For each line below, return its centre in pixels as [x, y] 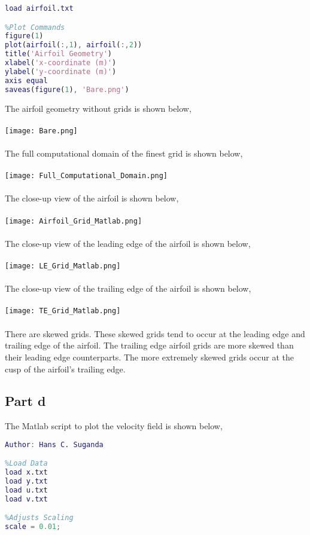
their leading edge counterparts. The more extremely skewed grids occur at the [150, 357]
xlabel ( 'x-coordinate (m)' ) [61, 63]
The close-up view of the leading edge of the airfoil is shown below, [128, 243]
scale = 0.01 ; [33, 527]
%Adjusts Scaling [39, 518]
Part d [25, 401]
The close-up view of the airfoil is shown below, [92, 198]
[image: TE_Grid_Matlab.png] [63, 311]
